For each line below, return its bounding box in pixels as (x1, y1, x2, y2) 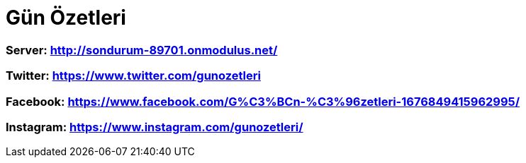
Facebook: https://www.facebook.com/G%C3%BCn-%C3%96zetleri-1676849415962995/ (6, 94, 520, 109)
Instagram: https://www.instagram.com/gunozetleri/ (6, 119, 303, 134)
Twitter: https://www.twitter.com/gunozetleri (6, 68, 261, 83)
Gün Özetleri (6, 6, 126, 30)
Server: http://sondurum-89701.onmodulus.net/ (6, 42, 278, 57)
